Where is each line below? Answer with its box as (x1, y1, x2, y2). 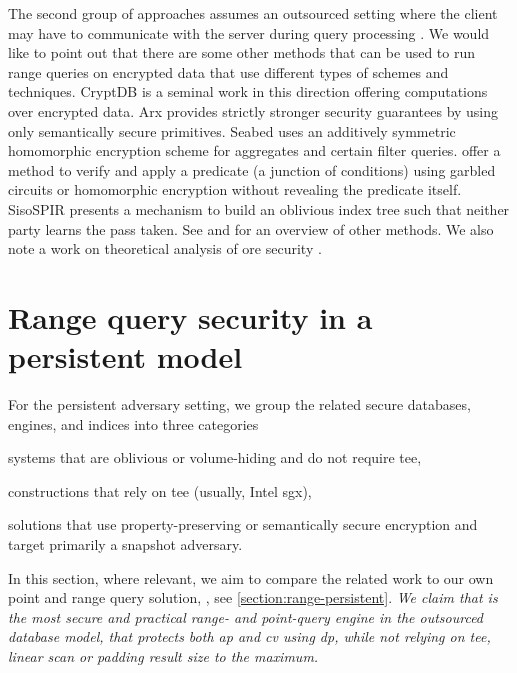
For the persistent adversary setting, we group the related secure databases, (8, 394, 471, 415)
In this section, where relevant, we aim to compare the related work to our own (8, 567, 494, 588)
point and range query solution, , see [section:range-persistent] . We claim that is (8, 587, 498, 608)
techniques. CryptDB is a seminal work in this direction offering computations (8, 81, 488, 102)
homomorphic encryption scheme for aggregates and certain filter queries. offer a (8, 140, 501, 161)
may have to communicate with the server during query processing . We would (8, 22, 490, 43)
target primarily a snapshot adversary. (8, 534, 243, 554)
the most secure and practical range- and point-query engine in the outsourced (8, 606, 484, 627)
